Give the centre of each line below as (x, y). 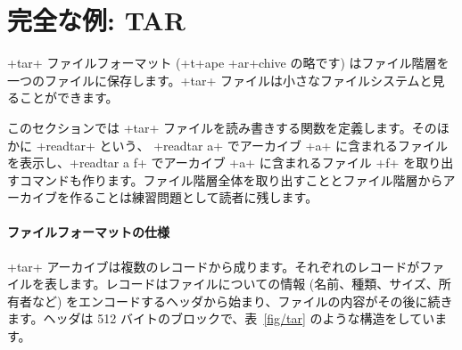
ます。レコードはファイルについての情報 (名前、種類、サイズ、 (254, 284)
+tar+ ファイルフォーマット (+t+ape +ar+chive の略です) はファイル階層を (228, 63)
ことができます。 (69, 98)
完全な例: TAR (96, 20)
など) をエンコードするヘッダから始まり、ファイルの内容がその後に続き (242, 301)
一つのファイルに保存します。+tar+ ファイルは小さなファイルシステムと (220, 80)
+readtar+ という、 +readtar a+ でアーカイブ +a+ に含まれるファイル (242, 145)
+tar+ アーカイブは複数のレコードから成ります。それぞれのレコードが (214, 266)
